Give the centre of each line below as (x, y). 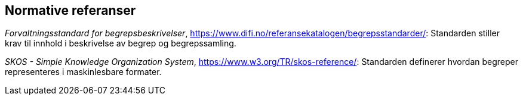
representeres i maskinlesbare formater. (83, 72)
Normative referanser (70, 10)
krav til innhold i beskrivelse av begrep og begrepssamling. (121, 43)
